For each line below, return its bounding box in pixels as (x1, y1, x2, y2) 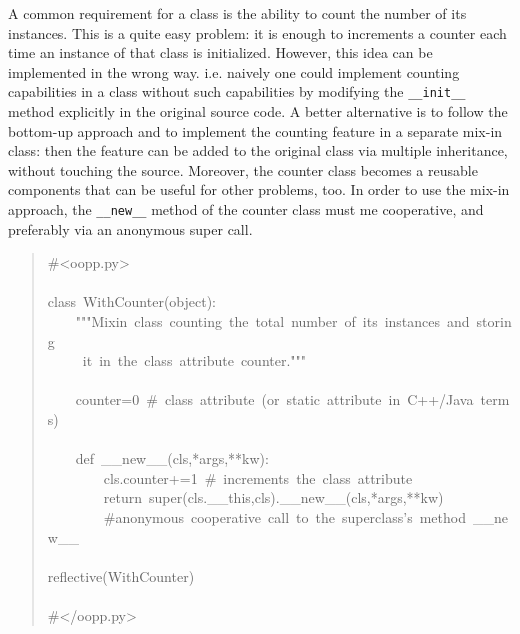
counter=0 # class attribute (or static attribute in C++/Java (75, 389, 474, 410)
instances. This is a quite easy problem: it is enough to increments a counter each (8, 22, 507, 43)
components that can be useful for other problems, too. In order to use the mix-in (8, 179, 510, 200)
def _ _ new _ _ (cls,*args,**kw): (75, 448, 269, 469)
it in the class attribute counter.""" (82, 350, 307, 371)
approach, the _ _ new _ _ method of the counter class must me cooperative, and (8, 199, 484, 219)
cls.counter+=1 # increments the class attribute (103, 467, 413, 488)
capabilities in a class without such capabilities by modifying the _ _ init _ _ (8, 81, 466, 102)
